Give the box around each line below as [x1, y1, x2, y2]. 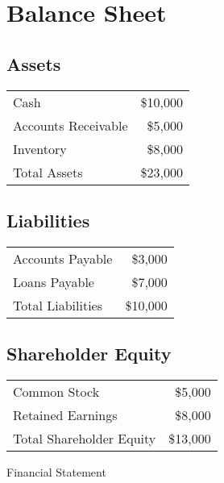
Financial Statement [6, 463, 106, 480]
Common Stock [13, 381, 100, 401]
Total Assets [13, 162, 83, 181]
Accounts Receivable [13, 115, 128, 135]
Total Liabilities [13, 295, 102, 314]
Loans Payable [13, 272, 94, 291]
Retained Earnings [13, 405, 118, 424]
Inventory [13, 139, 67, 158]
